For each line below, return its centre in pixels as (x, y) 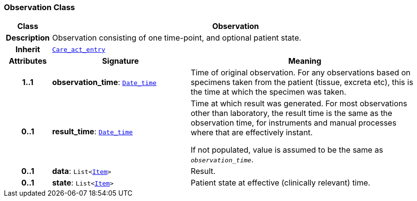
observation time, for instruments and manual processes (293, 123)
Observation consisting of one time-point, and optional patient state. (177, 38)
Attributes (28, 61)
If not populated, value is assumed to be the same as (287, 150)
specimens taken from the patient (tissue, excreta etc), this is (302, 82)
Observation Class (39, 7)
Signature (120, 61)
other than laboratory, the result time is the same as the (291, 113)
